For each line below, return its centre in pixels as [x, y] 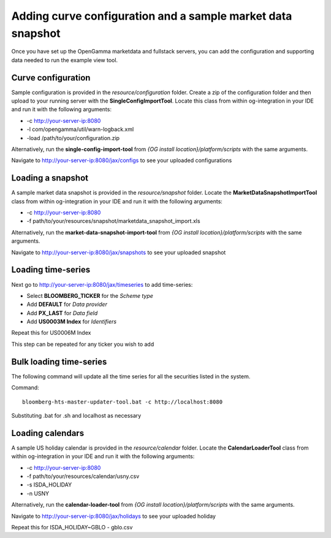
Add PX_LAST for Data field [62, 313]
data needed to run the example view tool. [65, 60]
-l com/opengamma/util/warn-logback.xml [80, 130]
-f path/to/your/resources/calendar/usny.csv [83, 477]
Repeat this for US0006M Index [51, 333]
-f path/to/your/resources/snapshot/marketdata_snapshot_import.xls [113, 221]
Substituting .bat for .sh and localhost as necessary [76, 415]
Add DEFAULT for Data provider [67, 305]
